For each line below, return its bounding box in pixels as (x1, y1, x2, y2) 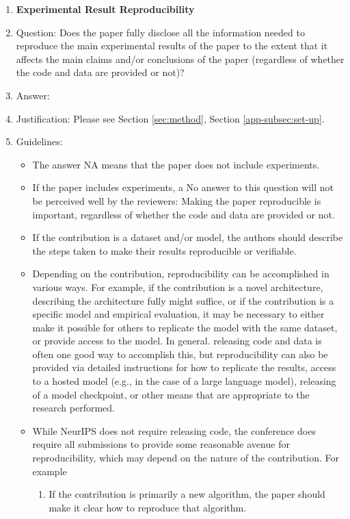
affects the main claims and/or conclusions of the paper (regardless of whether (16, 51, 345, 66)
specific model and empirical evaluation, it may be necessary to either (32, 307, 325, 321)
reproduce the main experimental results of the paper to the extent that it (16, 38, 328, 53)
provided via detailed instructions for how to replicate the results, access (32, 360, 336, 375)
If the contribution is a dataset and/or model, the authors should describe (32, 230, 343, 244)
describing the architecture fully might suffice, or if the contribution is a (32, 293, 334, 307)
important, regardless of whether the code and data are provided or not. (32, 207, 335, 221)
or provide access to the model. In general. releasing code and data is (32, 333, 322, 348)
